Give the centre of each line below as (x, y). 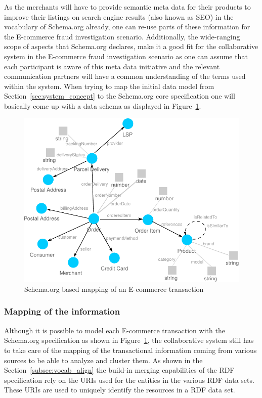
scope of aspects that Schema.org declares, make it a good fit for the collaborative (131, 46)
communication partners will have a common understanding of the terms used (125, 76)
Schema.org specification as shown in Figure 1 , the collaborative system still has (129, 340)
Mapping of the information (62, 311)
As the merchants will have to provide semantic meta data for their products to (127, 7)
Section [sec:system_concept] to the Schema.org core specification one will (120, 96)
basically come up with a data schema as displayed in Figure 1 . (103, 105)
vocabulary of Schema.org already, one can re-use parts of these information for (127, 27)
